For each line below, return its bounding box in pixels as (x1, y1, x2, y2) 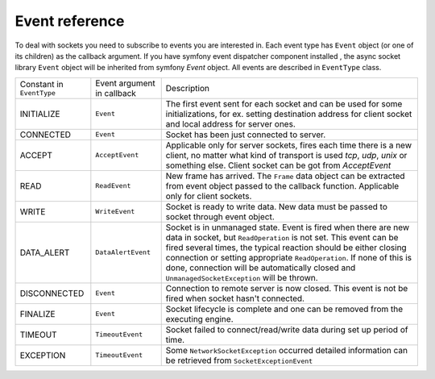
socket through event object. (165, 210, 275, 222)
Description (165, 82, 209, 94)
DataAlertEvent (95, 248, 151, 257)
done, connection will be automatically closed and (165, 262, 356, 273)
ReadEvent (95, 181, 131, 190)
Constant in (19, 79, 64, 90)
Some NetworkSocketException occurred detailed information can (165, 344, 408, 356)
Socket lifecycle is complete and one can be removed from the (165, 303, 404, 314)
